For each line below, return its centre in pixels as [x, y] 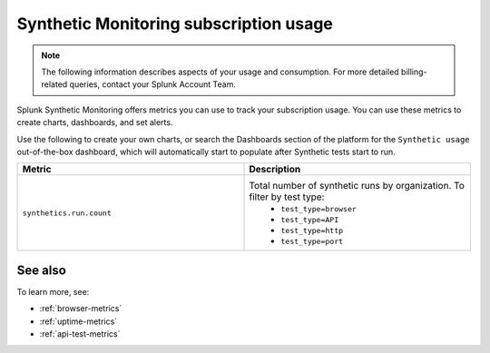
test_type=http [312, 231]
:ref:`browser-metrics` [81, 309]
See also [42, 270]
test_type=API [310, 220]
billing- [414, 72]
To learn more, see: [53, 291]
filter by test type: [287, 197]
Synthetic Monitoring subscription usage [175, 24]
